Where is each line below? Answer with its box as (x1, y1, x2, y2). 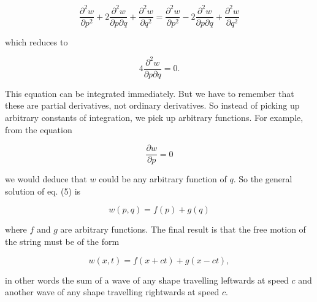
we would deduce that (5, 172, 87, 185)
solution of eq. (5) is (5, 184, 81, 197)
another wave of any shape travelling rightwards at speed (5, 285, 220, 298)
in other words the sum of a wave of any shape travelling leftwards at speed (5, 273, 289, 286)
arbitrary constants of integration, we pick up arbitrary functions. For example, (5, 110, 304, 123)
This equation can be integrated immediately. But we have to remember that (5, 87, 294, 99)
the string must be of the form (5, 234, 120, 247)
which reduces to (5, 35, 68, 48)
